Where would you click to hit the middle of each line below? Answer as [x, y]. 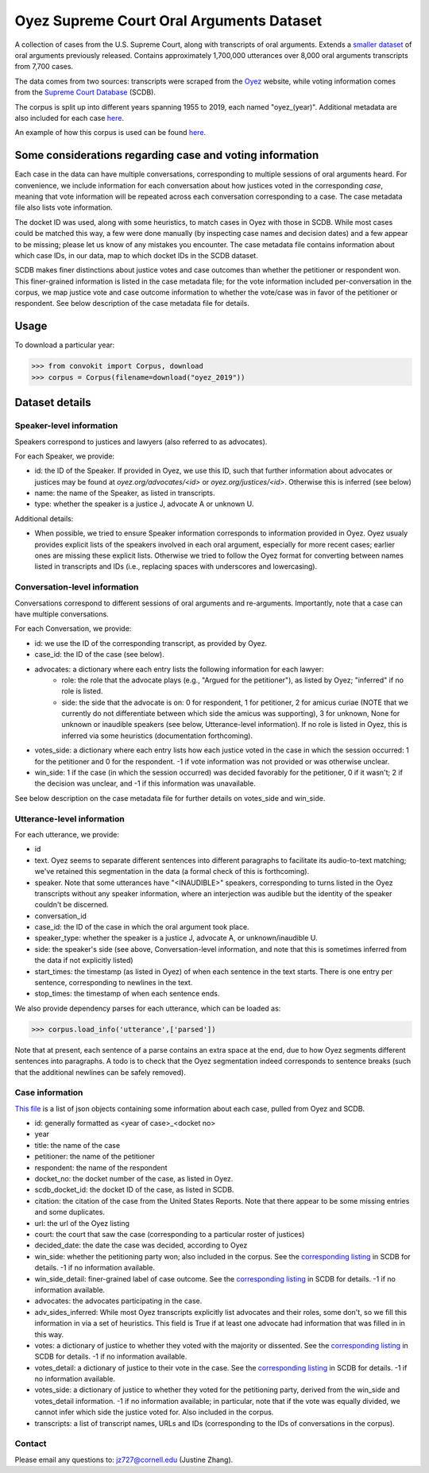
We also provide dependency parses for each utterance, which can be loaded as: [148, 1008]
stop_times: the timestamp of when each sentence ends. [127, 994]
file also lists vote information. [64, 207]
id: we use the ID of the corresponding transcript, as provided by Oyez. [151, 643]
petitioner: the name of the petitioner [95, 1157]
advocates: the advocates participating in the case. [118, 1301]
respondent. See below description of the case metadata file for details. [132, 303]
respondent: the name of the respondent [101, 1167]
